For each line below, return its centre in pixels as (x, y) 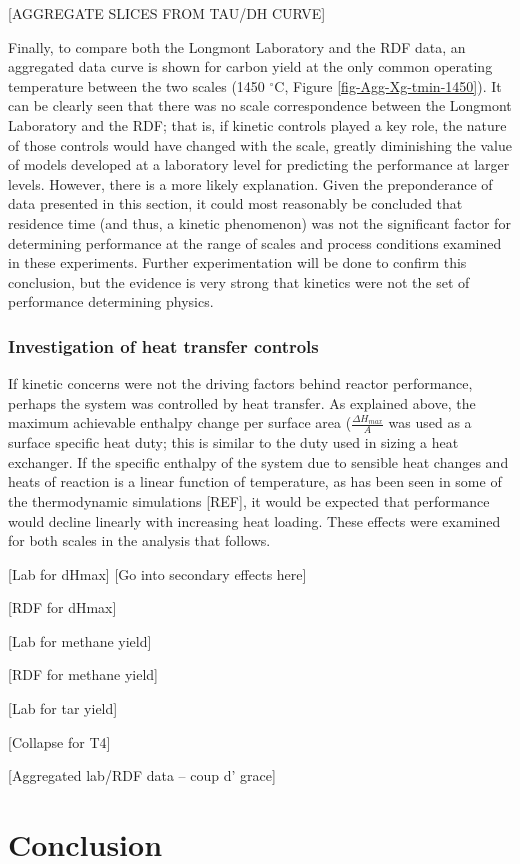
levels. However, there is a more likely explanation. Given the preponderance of (250, 183)
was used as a (430, 422)
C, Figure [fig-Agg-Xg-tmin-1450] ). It (388, 85)
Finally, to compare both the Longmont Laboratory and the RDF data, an (237, 46)
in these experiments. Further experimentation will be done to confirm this (237, 262)
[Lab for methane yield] (80, 640)
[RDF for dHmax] (62, 607)
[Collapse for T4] (59, 741)
